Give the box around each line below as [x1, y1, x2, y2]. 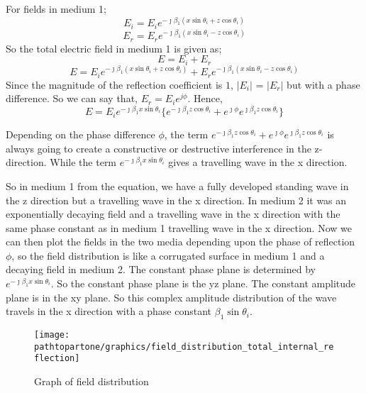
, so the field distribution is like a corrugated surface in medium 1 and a [11, 248, 325, 262]
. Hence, [187, 91, 223, 106]
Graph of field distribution [34, 374, 149, 389]
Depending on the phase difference [6, 127, 155, 142]
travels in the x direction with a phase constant [6, 304, 212, 319]
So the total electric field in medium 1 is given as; [6, 40, 222, 55]
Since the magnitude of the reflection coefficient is [6, 77, 223, 92]
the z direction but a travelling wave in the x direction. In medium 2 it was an [6, 192, 347, 207]
